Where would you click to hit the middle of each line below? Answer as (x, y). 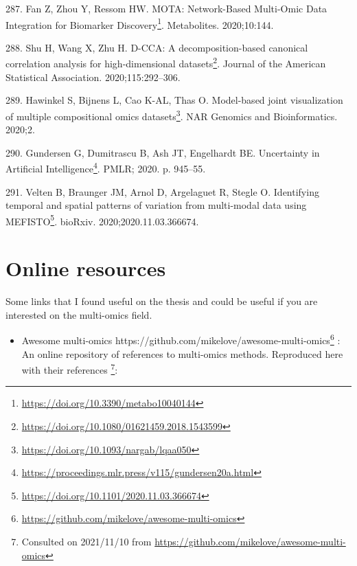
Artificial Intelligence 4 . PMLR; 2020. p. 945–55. (106, 167)
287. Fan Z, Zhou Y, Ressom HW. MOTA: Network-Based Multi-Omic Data (166, 8)
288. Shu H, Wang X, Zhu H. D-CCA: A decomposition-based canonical (157, 47)
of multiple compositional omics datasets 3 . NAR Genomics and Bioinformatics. (172, 115)
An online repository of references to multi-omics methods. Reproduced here (182, 353)
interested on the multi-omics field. (79, 314)
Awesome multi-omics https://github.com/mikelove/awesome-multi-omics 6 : (181, 339)
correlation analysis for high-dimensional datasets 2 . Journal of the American (166, 63)
